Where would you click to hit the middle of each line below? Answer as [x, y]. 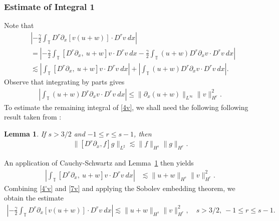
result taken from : [33, 117]
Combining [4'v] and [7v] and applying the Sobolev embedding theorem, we [120, 188]
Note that [19, 25]
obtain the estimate [34, 198]
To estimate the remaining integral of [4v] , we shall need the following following [126, 107]
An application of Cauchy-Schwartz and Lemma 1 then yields [99, 163]
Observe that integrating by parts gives [64, 81]
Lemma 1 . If [25, 133]
